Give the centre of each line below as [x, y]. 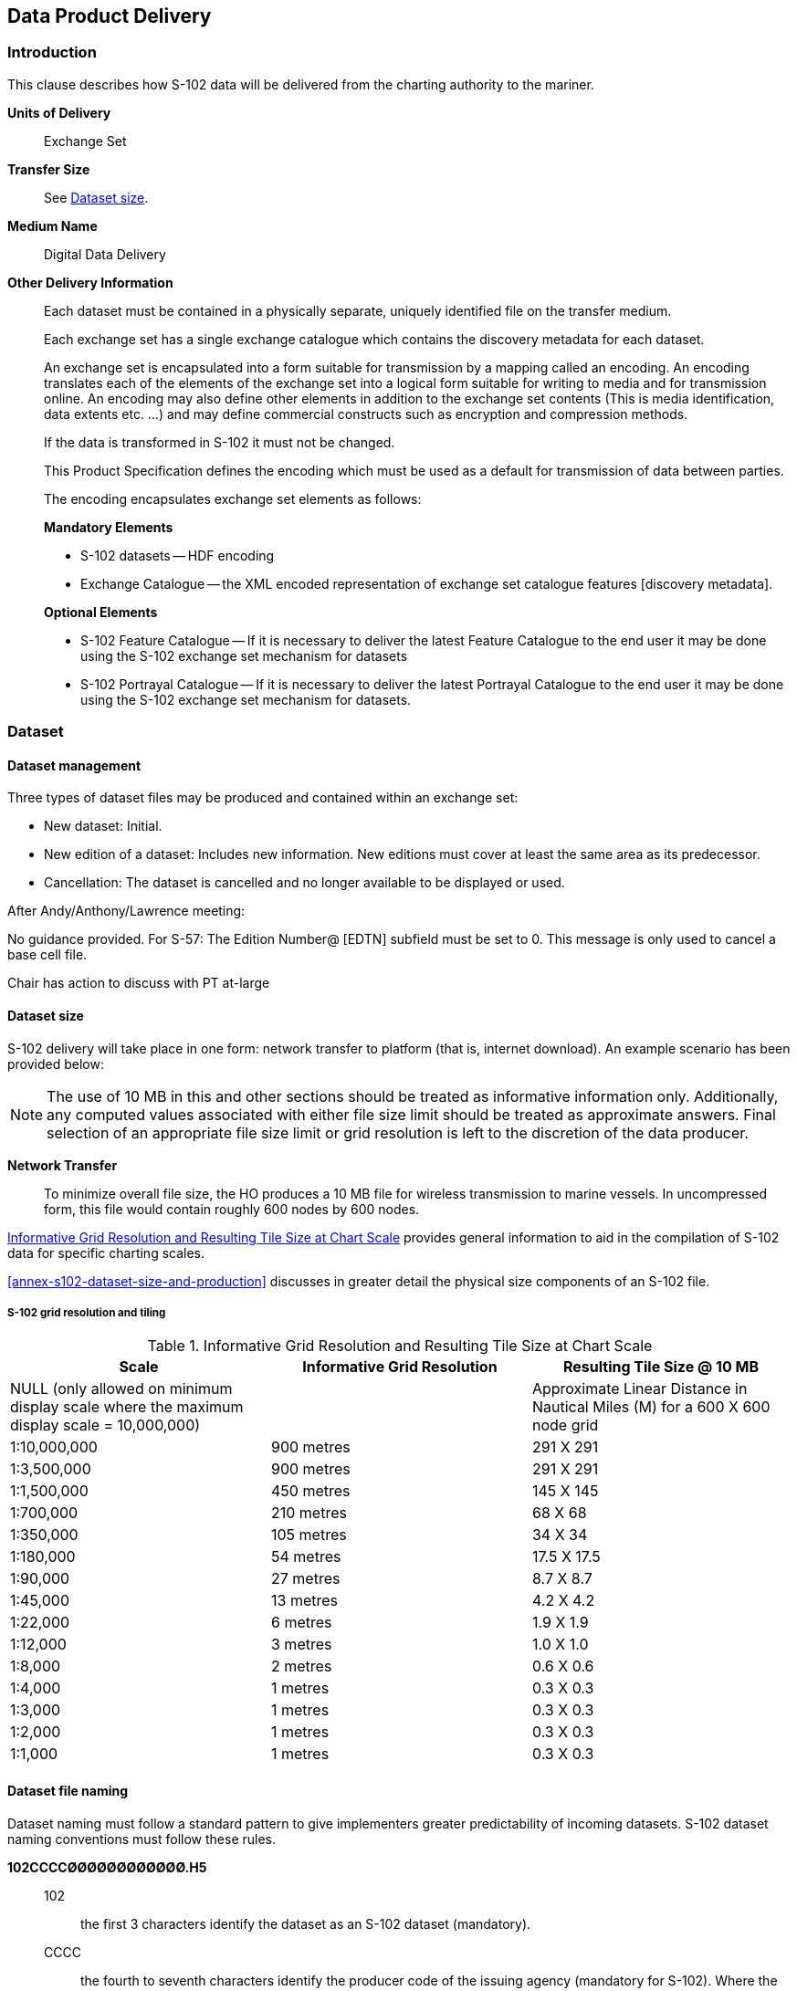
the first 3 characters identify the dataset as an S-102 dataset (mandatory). [306, 1923]
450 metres [310, 1491]
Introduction [52, 52]
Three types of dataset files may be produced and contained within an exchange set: [263, 798]
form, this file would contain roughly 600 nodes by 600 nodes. [232, 1209]
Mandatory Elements [109, 527]
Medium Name [52, 225]
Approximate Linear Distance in [640, 1389]
